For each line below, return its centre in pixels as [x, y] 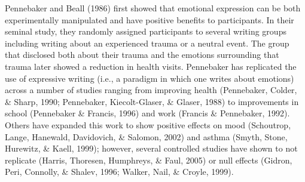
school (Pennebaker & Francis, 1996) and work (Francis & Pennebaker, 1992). [147, 113]
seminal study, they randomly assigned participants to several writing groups [146, 31]
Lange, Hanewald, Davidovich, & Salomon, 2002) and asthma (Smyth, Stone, [146, 136]
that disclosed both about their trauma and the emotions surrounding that [142, 55]
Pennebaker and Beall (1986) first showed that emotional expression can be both [153, 8]
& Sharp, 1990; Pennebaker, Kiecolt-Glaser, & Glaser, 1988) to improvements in [152, 101]
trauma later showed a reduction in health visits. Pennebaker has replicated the [151, 66]
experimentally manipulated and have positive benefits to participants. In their [150, 19]
